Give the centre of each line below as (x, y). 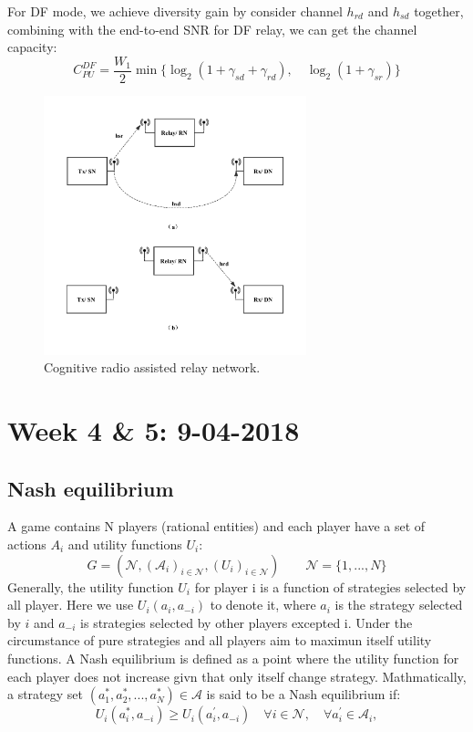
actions (27, 544)
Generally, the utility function (91, 586)
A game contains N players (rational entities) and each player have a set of (216, 526)
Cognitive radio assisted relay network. (152, 367)
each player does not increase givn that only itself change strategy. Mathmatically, (237, 676)
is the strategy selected (399, 605)
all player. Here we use (71, 605)
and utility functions (125, 544)
